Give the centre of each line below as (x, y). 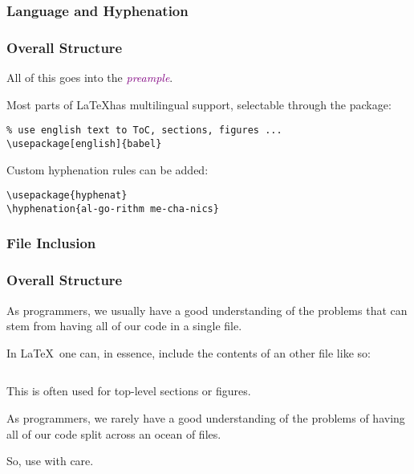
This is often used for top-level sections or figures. (129, 391)
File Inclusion (51, 243)
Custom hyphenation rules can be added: (108, 169)
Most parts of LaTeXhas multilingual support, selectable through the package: (199, 104)
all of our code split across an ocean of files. (114, 433)
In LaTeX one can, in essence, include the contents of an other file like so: (189, 352)
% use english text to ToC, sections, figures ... (144, 131)
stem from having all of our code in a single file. (124, 326)
